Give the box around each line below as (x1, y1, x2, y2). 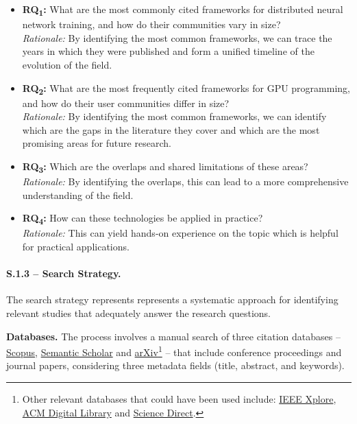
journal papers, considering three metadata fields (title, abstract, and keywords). (6, 358, 345, 373)
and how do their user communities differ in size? (22, 95, 230, 110)
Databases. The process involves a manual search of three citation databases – (6, 329, 341, 343)
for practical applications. (22, 239, 130, 254)
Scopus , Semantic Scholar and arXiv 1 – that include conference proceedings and (6, 343, 342, 359)
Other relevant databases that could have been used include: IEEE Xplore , (22, 392, 336, 406)
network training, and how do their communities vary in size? (22, 17, 281, 32)
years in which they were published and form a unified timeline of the (22, 44, 315, 58)
